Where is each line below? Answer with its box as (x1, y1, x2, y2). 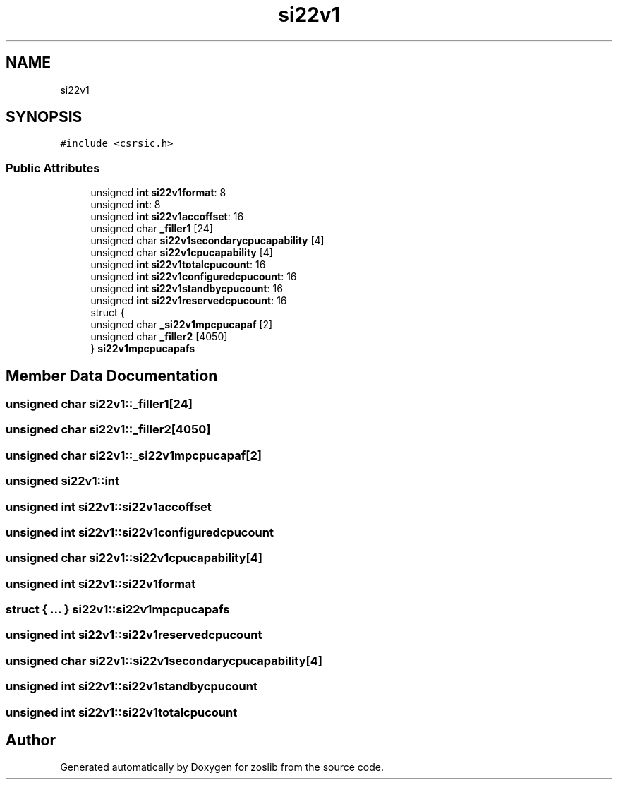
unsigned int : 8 (90, 198, 161, 211)
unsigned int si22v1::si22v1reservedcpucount (6, 628, 262, 642)
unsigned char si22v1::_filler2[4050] (6, 422, 211, 437)
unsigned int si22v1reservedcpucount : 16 (90, 294, 287, 307)
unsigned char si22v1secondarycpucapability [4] (90, 234, 325, 247)
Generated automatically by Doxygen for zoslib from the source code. (60, 761, 384, 774)
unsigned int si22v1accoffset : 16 (90, 210, 244, 223)
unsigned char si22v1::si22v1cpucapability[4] (6, 551, 262, 565)
